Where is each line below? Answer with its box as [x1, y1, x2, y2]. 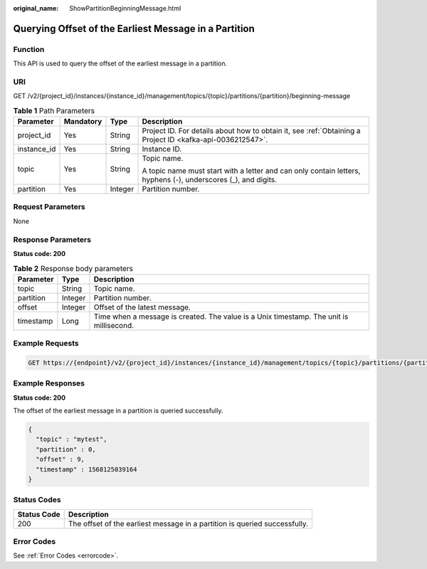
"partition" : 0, [36, 445, 96, 453]
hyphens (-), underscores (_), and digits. [142, 175, 278, 185]
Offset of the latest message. [93, 302, 191, 312]
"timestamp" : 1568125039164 [36, 465, 138, 473]
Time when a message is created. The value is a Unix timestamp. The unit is [93, 312, 349, 321]
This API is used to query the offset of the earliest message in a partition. [13, 59, 228, 68]
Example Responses [13, 378, 85, 388]
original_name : [13, 4, 59, 12]
